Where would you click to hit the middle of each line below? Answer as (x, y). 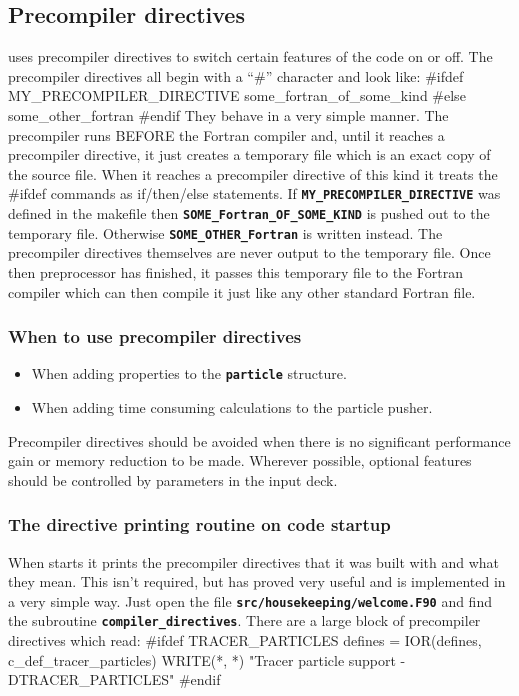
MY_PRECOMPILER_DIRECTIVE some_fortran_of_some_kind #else (237, 95)
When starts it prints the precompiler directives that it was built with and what (253, 561)
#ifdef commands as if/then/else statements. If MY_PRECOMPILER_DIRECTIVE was (254, 193)
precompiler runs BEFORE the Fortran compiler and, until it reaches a (226, 134)
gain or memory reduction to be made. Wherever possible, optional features (240, 460)
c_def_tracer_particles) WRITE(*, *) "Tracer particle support (202, 659)
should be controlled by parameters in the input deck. (173, 479)
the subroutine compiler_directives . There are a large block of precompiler (244, 620)
